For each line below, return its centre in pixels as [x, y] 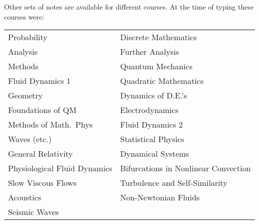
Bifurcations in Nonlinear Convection [185, 168]
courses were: [24, 16]
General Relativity [40, 154]
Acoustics [25, 197]
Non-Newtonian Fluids [160, 197]
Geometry [26, 95]
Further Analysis [150, 52]
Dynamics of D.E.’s [154, 95]
